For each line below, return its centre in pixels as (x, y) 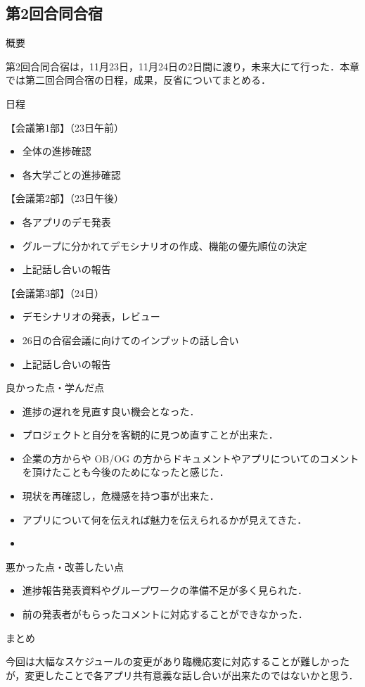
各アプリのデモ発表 (66, 221)
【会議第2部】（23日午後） (65, 198)
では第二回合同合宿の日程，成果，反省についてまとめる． (138, 80)
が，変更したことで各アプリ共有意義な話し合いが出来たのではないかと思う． (182, 675)
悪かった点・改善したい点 (65, 566)
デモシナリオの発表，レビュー (91, 316)
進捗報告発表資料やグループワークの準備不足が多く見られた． (165, 590)
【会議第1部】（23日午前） (65, 127)
